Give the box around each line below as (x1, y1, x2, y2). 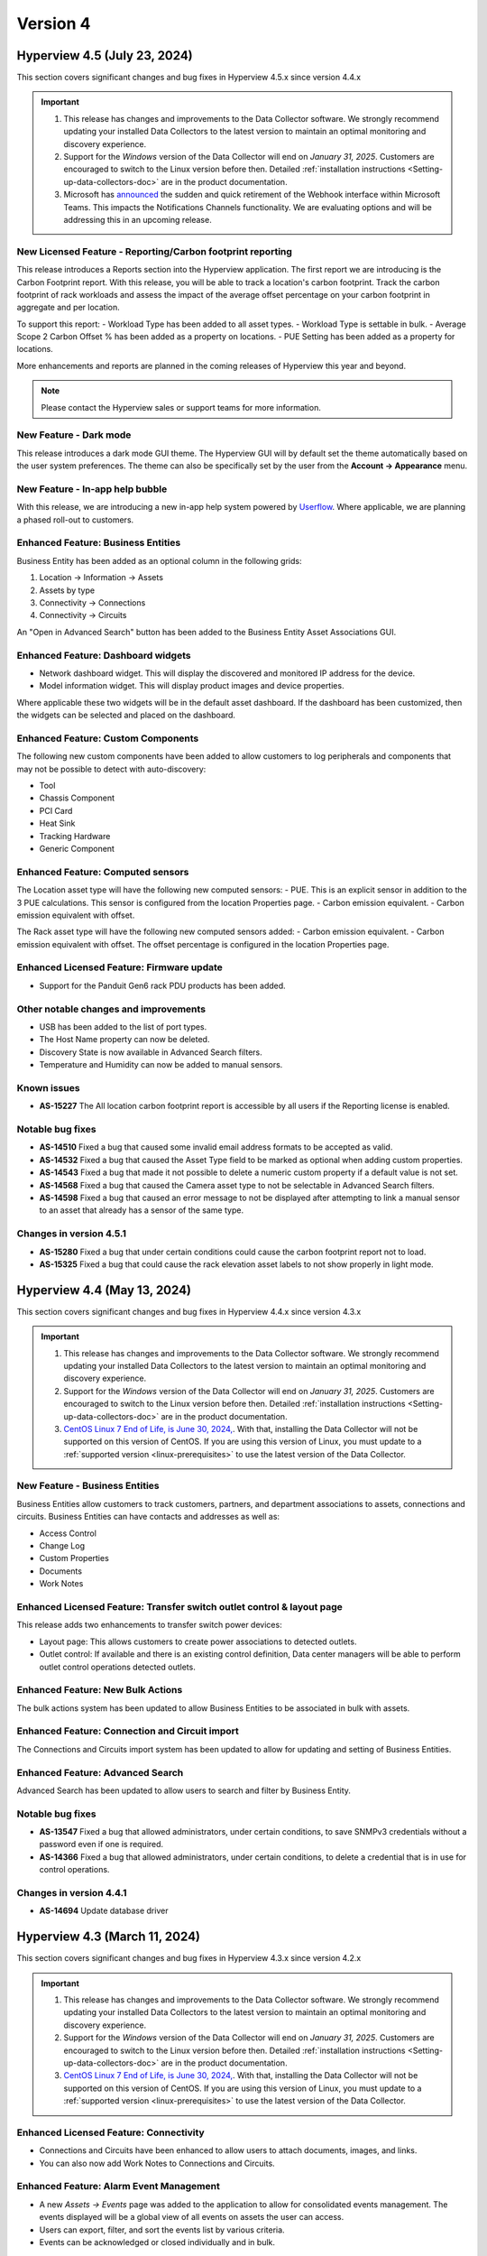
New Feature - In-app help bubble (16, 483, 168, 495)
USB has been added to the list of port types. (39, 1021, 207, 1032)
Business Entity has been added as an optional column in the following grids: (16, 555, 302, 566)
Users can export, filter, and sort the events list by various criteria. (39, 2224, 285, 2235)
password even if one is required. (39, 1839, 164, 1850)
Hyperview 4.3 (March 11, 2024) (16, 1929, 201, 1945)
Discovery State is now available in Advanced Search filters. (39, 1047, 263, 1058)
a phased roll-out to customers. (16, 514, 134, 525)
